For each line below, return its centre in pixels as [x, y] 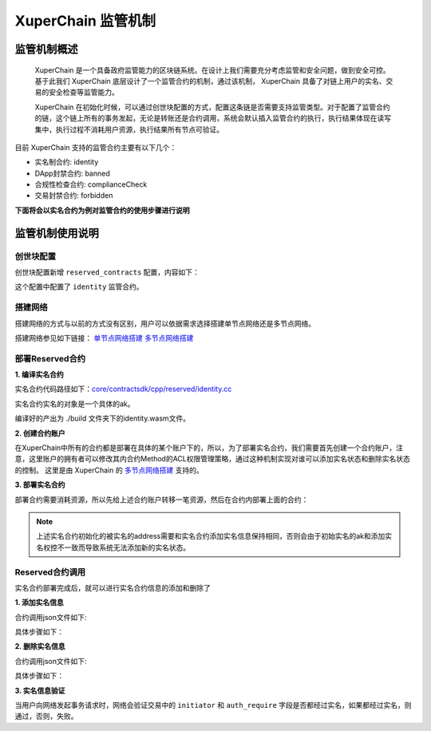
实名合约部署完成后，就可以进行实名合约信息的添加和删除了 [113, 587]
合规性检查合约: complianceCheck [91, 184]
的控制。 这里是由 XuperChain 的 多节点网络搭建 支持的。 [109, 470]
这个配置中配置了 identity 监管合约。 [79, 286]
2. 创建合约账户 [40, 433]
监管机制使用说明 [57, 233]
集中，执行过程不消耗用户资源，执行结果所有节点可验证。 [129, 129]
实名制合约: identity [67, 162]
